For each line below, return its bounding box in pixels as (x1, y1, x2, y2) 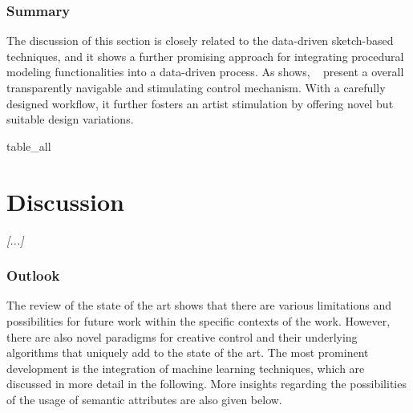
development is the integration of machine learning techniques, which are (6, 359, 365, 376)
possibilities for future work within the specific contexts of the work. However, (6, 312, 391, 329)
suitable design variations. (6, 111, 134, 128)
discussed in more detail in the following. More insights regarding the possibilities (6, 375, 407, 392)
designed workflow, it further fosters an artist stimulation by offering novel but (6, 95, 394, 111)
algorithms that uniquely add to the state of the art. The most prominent (6, 344, 369, 361)
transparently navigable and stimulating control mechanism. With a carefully (6, 79, 386, 95)
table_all (6, 137, 51, 154)
